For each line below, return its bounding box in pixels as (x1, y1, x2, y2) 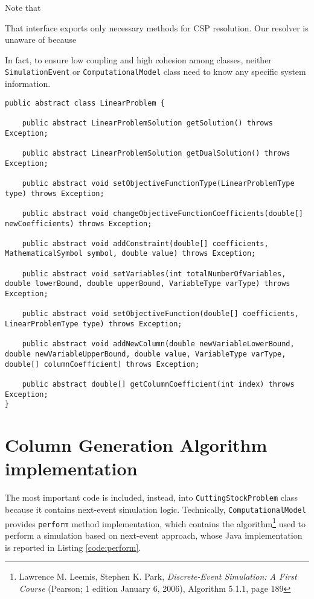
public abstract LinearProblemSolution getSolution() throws (22, 118, 273, 127)
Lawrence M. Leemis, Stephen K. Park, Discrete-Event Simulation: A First (19, 570, 297, 583)
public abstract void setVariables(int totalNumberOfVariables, (22, 269, 286, 278)
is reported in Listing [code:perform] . (5, 540, 141, 553)
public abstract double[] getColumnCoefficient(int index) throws (22, 380, 295, 388)
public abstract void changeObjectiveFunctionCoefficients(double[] (22, 209, 303, 218)
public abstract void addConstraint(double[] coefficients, (22, 239, 269, 248)
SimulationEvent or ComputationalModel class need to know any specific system (5, 65, 306, 78)
